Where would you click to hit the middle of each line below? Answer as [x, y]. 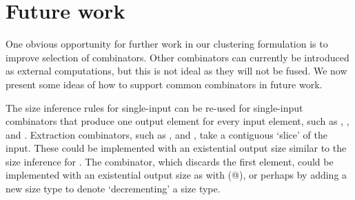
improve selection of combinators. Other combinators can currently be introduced [177, 57]
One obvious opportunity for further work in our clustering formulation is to [167, 44]
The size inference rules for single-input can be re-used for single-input [154, 107]
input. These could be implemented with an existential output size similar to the [176, 148]
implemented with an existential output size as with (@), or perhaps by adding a [176, 175]
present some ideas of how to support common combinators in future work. [164, 84]
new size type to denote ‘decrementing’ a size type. [113, 189]
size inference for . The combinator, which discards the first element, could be [170, 161]
